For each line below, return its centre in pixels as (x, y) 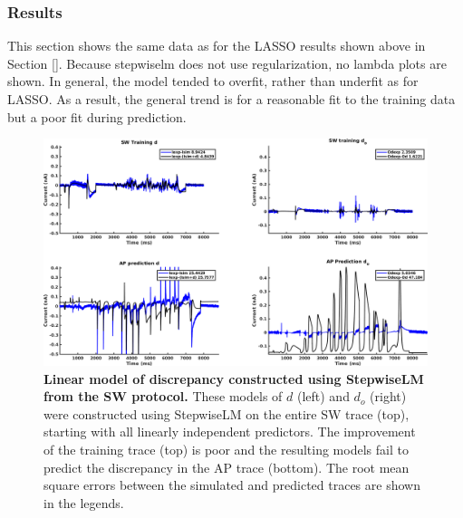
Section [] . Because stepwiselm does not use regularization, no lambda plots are (227, 63)
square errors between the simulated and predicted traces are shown (232, 485)
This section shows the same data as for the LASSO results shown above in (217, 46)
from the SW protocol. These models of (163, 396)
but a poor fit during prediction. (97, 116)
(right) (388, 396)
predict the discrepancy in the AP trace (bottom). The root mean (227, 467)
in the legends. (84, 502)
